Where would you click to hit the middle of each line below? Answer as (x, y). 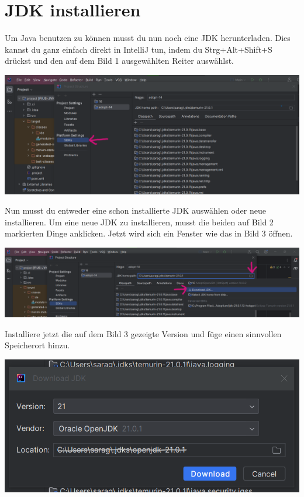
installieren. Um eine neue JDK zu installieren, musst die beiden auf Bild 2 (139, 222)
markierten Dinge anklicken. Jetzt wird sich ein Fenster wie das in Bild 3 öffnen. (149, 233)
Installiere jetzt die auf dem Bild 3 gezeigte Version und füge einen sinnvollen (143, 333)
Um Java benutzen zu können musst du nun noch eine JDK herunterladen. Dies (148, 38)
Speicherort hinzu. (37, 345)
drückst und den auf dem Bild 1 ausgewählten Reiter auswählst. (119, 61)
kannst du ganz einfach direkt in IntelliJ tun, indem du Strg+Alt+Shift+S (139, 49)
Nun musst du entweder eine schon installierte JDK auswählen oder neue (135, 210)
